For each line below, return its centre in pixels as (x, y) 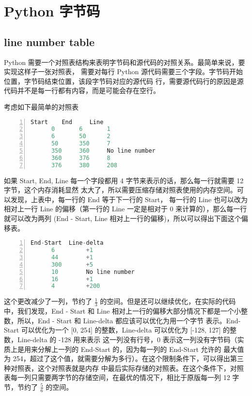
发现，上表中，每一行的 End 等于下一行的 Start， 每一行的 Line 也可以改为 (129, 199)
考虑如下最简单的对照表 (41, 106)
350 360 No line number (103, 151)
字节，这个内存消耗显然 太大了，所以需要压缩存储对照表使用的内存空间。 (120, 190)
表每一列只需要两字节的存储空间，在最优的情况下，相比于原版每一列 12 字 (122, 377)
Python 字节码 (52, 11)
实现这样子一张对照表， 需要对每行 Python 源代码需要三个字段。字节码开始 (123, 71)
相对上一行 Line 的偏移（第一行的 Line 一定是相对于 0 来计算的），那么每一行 (126, 209)
